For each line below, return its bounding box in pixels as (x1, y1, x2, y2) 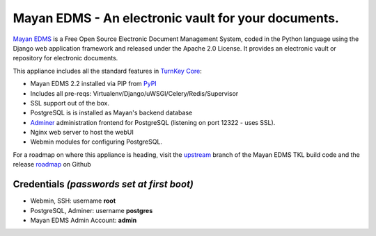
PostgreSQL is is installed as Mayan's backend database (30, 108, 193, 117)
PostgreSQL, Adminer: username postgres (30, 206, 153, 214)
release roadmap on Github (13, 160, 92, 169)
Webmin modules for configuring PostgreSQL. (30, 137, 163, 146)
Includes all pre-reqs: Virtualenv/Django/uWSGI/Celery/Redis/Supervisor (30, 89, 239, 97)
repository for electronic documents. (13, 54, 118, 62)
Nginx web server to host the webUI (30, 128, 134, 137)
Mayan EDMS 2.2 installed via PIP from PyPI (30, 80, 157, 88)
